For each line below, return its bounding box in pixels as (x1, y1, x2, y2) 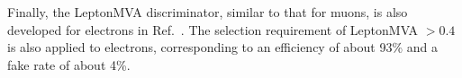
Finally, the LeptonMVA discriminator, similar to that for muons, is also (7, 3, 408, 21)
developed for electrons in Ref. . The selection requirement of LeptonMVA (7, 20, 419, 39)
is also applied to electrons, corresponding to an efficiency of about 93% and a (7, 38, 438, 56)
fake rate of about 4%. (7, 55, 131, 74)
